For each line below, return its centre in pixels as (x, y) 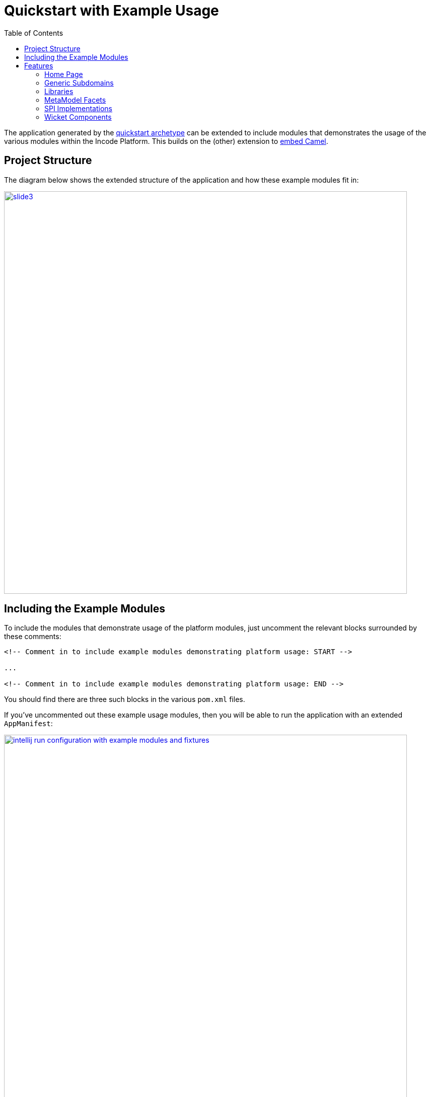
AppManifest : (28, 724)
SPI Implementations (79, 108)
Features (39, 65)
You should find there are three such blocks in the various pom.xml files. (125, 699)
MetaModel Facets (75, 100)
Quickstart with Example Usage (112, 11)
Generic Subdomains (79, 83)
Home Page (64, 74)
